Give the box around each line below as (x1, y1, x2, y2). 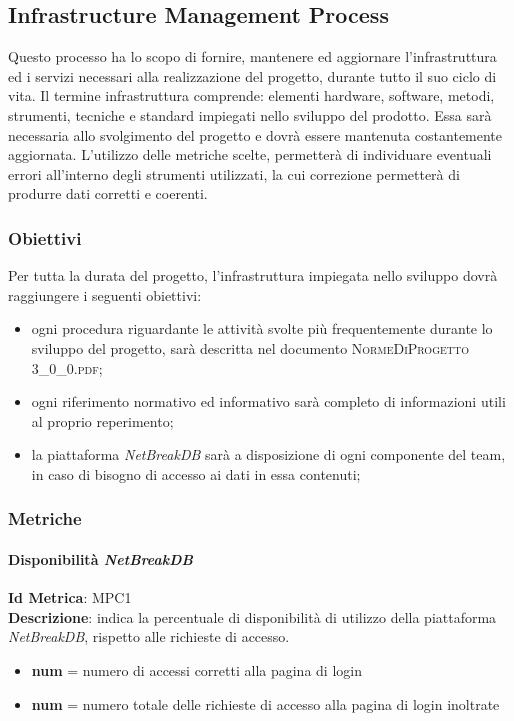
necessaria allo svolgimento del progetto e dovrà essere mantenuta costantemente (8, 124, 503, 145)
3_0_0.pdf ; (31, 357, 103, 378)
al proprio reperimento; (31, 410, 174, 431)
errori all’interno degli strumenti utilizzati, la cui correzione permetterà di (8, 163, 460, 184)
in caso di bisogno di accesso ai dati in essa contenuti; (31, 463, 361, 484)
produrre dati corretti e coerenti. (8, 183, 208, 204)
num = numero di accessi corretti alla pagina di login (31, 659, 362, 680)
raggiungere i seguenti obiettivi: (8, 284, 202, 305)
